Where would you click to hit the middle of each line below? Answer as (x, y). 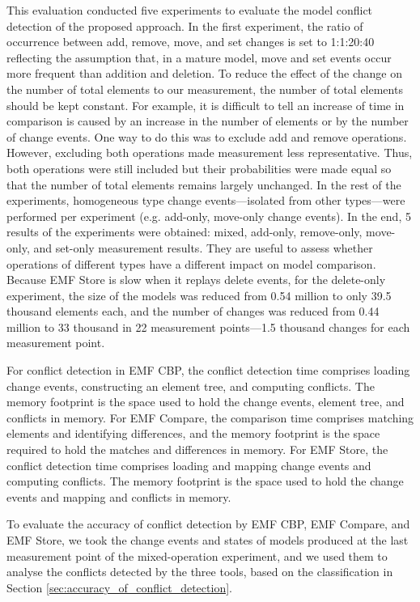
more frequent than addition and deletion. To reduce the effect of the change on (204, 73)
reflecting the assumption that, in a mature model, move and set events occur (199, 57)
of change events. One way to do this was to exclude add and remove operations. (207, 136)
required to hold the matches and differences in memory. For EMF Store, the (197, 449)
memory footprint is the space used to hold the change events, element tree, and (206, 402)
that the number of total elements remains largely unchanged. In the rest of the (204, 184)
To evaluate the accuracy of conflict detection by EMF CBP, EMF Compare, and (208, 524)
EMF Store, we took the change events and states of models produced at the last (208, 540)
